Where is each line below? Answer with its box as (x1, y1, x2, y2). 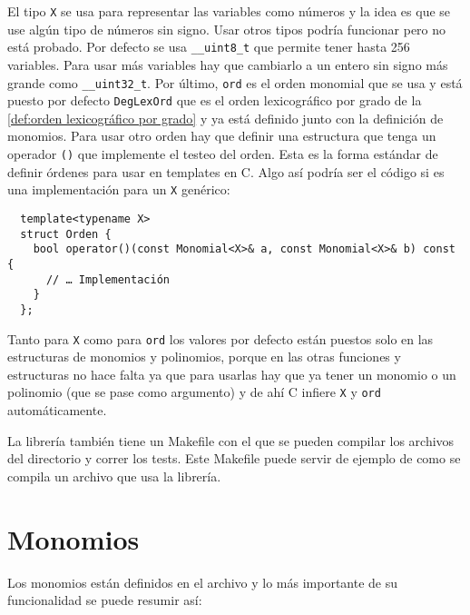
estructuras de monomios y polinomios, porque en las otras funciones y (7, 347, 401, 366)
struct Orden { (20, 227, 112, 241)
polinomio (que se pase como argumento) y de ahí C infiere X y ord (7, 382, 381, 402)
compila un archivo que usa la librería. (7, 466, 221, 485)
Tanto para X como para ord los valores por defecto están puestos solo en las (7, 329, 434, 348)
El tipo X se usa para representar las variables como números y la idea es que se (7, 2, 451, 20)
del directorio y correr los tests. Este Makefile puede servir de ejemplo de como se (7, 449, 461, 468)
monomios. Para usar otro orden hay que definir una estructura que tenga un (7, 126, 436, 145)
